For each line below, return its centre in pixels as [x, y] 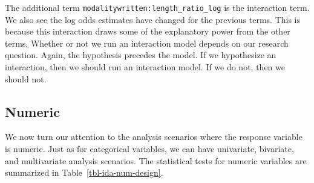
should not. [26, 78]
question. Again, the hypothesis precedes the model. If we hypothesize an [141, 55]
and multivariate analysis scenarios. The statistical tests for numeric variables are [156, 160]
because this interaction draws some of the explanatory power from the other [148, 31]
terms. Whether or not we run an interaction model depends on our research [147, 43]
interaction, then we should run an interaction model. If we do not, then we [145, 67]
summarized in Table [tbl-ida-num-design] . [84, 172]
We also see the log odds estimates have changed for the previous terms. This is [153, 19]
